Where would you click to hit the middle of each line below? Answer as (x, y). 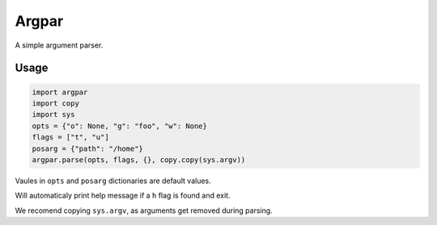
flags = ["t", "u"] (70, 137)
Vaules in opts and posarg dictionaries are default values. (113, 181)
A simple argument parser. (59, 45)
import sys (53, 115)
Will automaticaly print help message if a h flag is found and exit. (123, 196)
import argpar (60, 92)
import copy (56, 103)
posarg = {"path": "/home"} (87, 148)
